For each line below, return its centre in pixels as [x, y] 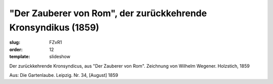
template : [20, 57]
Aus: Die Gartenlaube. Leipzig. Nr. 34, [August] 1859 [64, 75]
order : [16, 49]
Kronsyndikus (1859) [54, 27]
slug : [15, 43]
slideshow [60, 57]
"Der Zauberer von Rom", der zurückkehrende [108, 13]
